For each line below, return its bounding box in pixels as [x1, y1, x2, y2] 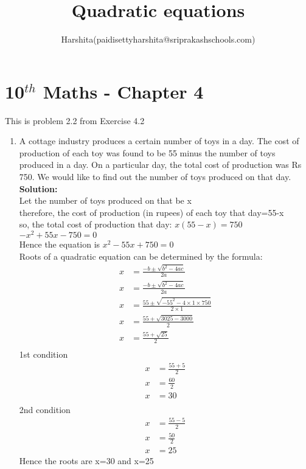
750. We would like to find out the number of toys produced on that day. [19, 170, 291, 183]
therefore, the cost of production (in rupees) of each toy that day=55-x [19, 206, 284, 218]
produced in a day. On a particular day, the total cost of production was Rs [19, 158, 302, 171]
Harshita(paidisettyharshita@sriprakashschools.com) [61, 33, 256, 46]
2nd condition [19, 403, 71, 415]
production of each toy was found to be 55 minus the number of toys [19, 146, 276, 159]
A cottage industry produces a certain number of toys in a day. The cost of [19, 134, 299, 147]
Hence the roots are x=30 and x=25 [19, 454, 154, 467]
